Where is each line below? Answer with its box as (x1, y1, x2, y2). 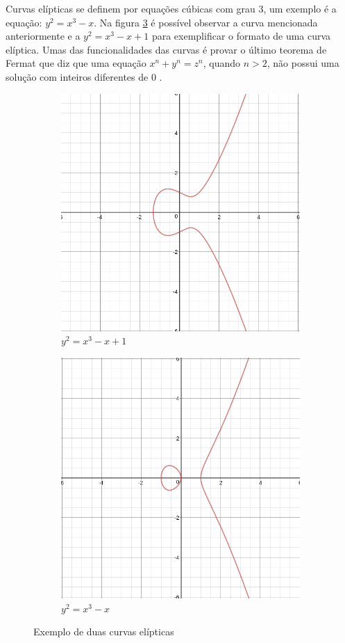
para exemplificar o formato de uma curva (151, 29, 331, 43)
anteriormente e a (6, 29, 81, 43)
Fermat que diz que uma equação (6, 56, 146, 70)
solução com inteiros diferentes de (6, 69, 149, 84)
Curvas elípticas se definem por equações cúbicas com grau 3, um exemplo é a (6, 1, 337, 15)
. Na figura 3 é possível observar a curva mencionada (94, 15, 318, 29)
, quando (203, 56, 241, 70)
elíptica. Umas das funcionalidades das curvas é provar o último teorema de (6, 42, 327, 56)
